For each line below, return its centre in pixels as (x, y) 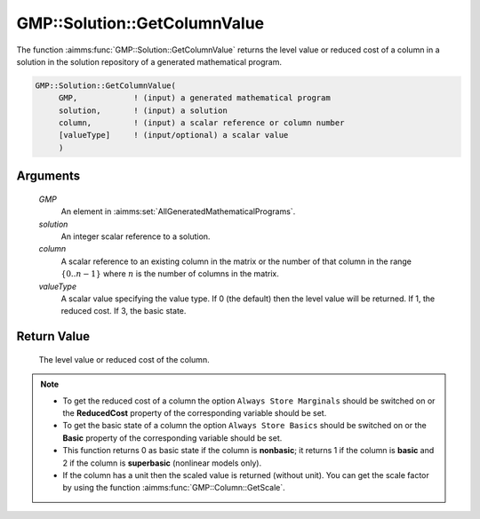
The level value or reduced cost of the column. (124, 359)
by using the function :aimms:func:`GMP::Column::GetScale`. (174, 488)
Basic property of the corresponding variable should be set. (172, 438)
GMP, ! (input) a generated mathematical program (194, 98)
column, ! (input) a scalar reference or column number (201, 123)
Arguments (48, 176)
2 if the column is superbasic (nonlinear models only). (162, 463)
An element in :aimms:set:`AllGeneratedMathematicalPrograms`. (178, 212)
